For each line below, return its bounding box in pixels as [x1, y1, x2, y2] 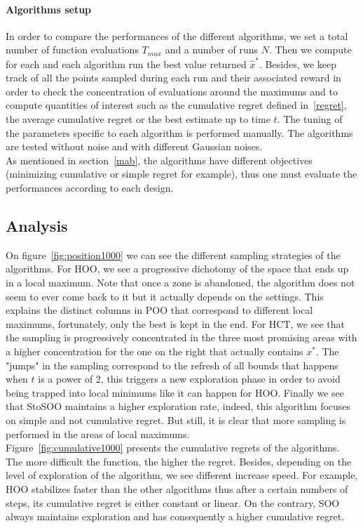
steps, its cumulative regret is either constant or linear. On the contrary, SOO [6, 495, 340, 510]
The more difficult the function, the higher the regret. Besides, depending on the [6, 454, 352, 468]
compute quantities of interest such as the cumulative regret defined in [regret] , [6, 98, 347, 112]
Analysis [6, 215, 68, 237]
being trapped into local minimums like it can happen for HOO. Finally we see [6, 385, 345, 400]
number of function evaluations [6, 42, 139, 57]
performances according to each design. [6, 180, 174, 195]
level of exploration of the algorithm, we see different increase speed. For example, [6, 468, 358, 482]
